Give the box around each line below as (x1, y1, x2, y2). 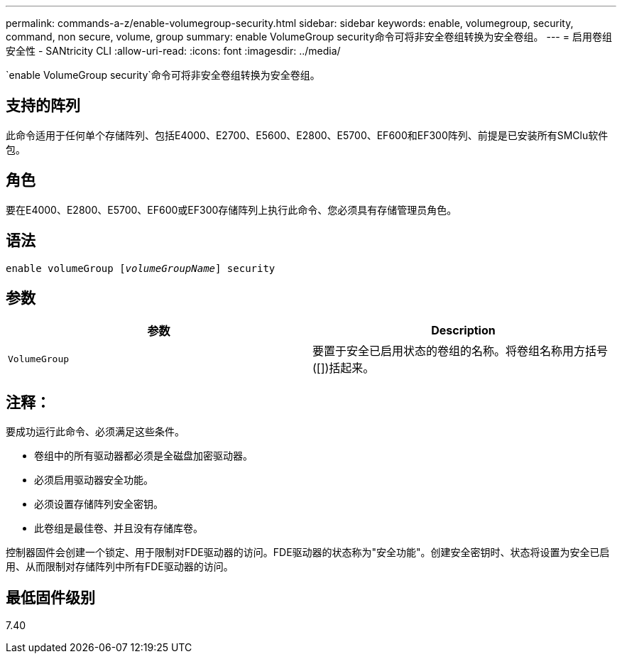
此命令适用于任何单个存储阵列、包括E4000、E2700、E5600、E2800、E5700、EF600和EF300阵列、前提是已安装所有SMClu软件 (6, 129, 609, 141)
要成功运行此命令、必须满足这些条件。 (6, 425, 185, 438)
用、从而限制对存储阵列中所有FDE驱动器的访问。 (6, 560, 234, 573)
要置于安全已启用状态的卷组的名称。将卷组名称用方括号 (312, 344, 609, 359)
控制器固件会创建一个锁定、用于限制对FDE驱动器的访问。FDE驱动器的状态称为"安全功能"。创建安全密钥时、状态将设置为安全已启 (6, 546, 610, 559)
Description (431, 323, 496, 338)
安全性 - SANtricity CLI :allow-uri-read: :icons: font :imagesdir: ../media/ (6, 45, 341, 57)
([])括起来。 (312, 361, 375, 376)
